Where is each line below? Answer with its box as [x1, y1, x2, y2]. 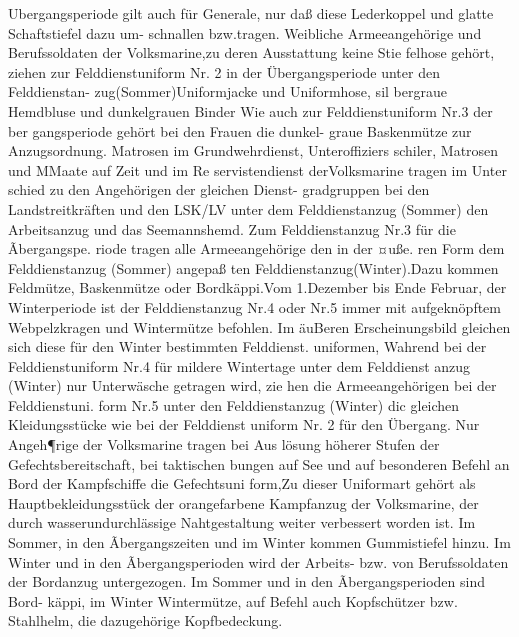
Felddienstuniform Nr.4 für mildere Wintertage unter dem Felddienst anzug [8, 355, 471, 376]
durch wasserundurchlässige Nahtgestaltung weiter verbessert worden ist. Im [8, 512, 476, 533]
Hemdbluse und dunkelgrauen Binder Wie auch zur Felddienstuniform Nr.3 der [8, 100, 493, 121]
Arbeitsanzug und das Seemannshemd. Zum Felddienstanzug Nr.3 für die [8, 218, 456, 239]
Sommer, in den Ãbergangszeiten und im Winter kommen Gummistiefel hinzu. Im [8, 532, 511, 553]
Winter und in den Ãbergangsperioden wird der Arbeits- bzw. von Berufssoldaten [8, 551, 509, 572]
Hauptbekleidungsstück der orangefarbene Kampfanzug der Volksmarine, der [8, 492, 479, 513]
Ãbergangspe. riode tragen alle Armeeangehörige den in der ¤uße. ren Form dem [8, 238, 505, 259]
